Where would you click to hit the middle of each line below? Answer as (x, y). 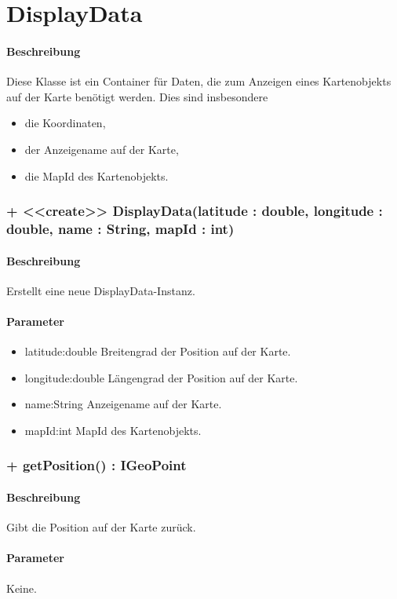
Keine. (22, 588)
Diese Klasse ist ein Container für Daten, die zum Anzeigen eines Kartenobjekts (199, 81)
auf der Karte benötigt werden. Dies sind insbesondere (137, 96)
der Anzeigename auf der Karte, (102, 149)
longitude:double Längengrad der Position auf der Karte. (161, 377)
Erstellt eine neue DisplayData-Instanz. (101, 290)
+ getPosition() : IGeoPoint (97, 465)
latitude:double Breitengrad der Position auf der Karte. (158, 351)
